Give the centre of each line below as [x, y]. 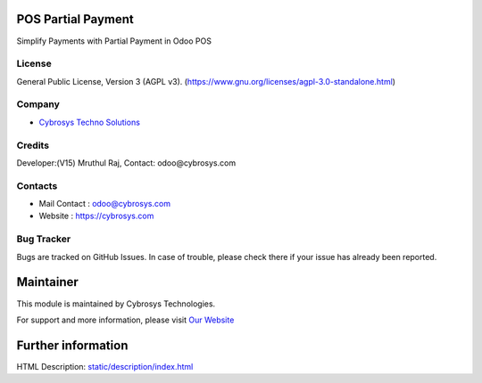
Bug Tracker [44, 239]
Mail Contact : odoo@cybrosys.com [105, 204]
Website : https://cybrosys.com [96, 216]
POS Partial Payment [75, 19]
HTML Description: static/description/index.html [105, 366]
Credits [33, 145]
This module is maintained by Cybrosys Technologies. [116, 304]
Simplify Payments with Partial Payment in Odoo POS [114, 41]
